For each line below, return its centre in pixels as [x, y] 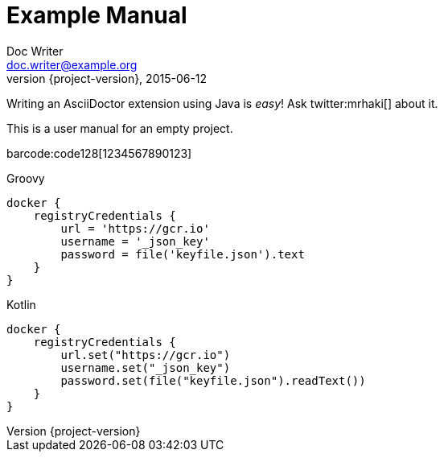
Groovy [26, 178]
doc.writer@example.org [72, 64]
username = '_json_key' [135, 241]
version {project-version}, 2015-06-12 [107, 78]
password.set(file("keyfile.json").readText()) [213, 380]
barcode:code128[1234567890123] [99, 153]
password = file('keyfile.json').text [183, 254]
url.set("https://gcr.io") [146, 355]
